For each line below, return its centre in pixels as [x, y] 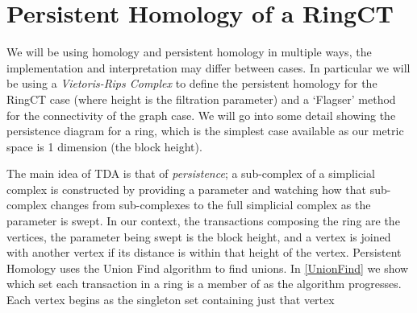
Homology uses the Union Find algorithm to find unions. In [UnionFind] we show [208, 268]
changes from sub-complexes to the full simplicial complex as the [211, 205]
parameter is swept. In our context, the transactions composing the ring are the [203, 221]
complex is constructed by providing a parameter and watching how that [186, 189]
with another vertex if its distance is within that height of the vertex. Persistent [204, 252]
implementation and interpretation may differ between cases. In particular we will [208, 67]
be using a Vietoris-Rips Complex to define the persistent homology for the [192, 83]
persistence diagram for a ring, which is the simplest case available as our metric [205, 131]
